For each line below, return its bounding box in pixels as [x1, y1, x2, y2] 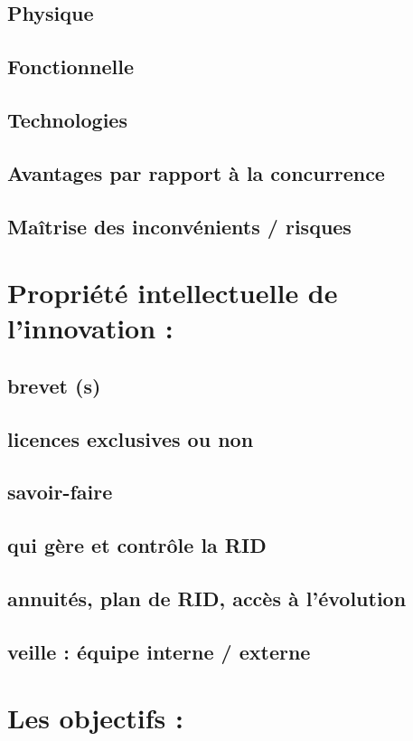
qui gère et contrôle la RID [7, 531, 267, 559]
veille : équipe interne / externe [7, 637, 311, 665]
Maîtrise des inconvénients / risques [7, 212, 352, 240]
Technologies [7, 105, 127, 133]
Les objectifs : [7, 699, 183, 736]
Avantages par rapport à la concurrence [7, 158, 385, 186]
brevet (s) [7, 371, 101, 399]
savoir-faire [7, 478, 113, 506]
